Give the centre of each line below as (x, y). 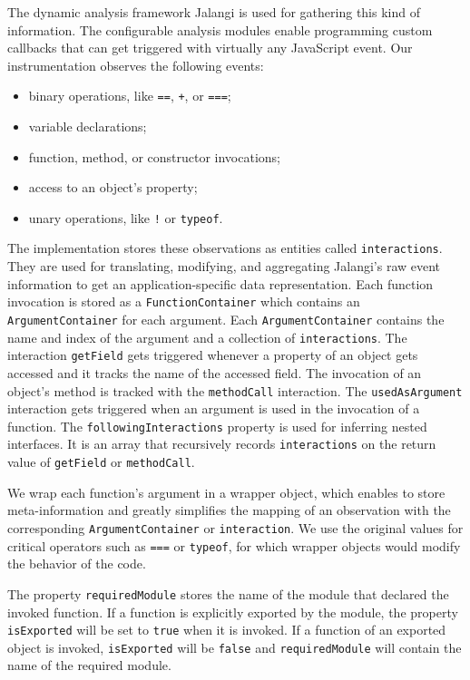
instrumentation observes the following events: (136, 65)
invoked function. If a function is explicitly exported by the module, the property (233, 612)
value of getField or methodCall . (101, 462)
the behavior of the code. (77, 563)
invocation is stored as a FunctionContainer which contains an (184, 301)
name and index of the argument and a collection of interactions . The (207, 337)
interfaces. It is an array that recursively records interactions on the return (222, 444)
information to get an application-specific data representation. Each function (220, 283)
